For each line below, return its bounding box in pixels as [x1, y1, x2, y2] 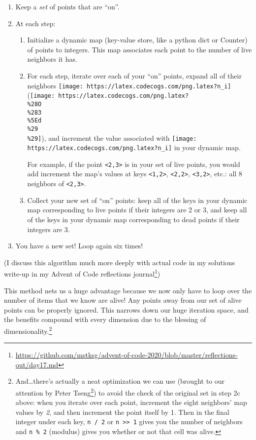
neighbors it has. [27, 54, 77, 64]
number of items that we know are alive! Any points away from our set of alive [4, 295, 242, 305]
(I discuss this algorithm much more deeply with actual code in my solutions [4, 257, 235, 267]
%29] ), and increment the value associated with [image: [27, 132, 197, 143]
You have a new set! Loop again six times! [15, 240, 143, 251]
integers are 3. [27, 224, 70, 234]
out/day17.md [15, 359, 59, 369]
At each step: [15, 18, 56, 28]
